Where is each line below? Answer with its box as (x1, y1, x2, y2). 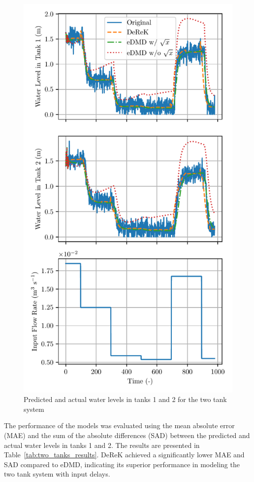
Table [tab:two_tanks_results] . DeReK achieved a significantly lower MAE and (4, 449, 245, 460)
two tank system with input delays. (4, 469, 110, 479)
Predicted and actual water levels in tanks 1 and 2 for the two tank (24, 394, 227, 404)
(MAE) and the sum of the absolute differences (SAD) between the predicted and (4, 430, 250, 440)
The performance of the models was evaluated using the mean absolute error (4, 420, 235, 431)
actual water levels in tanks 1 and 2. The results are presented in (4, 440, 200, 450)
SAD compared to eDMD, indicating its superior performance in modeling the (4, 459, 240, 469)
